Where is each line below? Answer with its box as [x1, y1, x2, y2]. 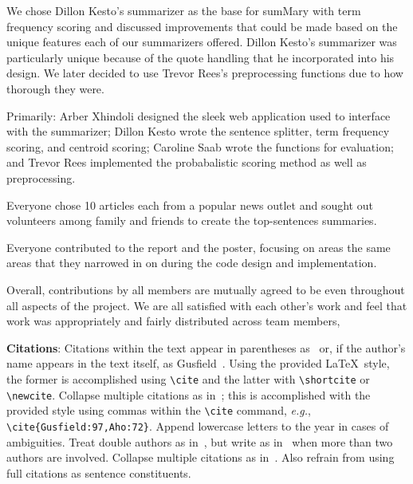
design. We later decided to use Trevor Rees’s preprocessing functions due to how [6, 65, 403, 81]
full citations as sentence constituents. [6, 464, 191, 481]
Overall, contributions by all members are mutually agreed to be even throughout [6, 281, 405, 297]
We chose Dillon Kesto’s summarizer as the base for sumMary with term [6, 2, 361, 18]
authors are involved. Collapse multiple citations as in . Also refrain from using [6, 449, 395, 466]
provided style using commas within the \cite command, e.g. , [6, 402, 311, 419]
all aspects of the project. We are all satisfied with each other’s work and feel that [6, 297, 407, 313]
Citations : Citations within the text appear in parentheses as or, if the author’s [6, 339, 406, 356]
